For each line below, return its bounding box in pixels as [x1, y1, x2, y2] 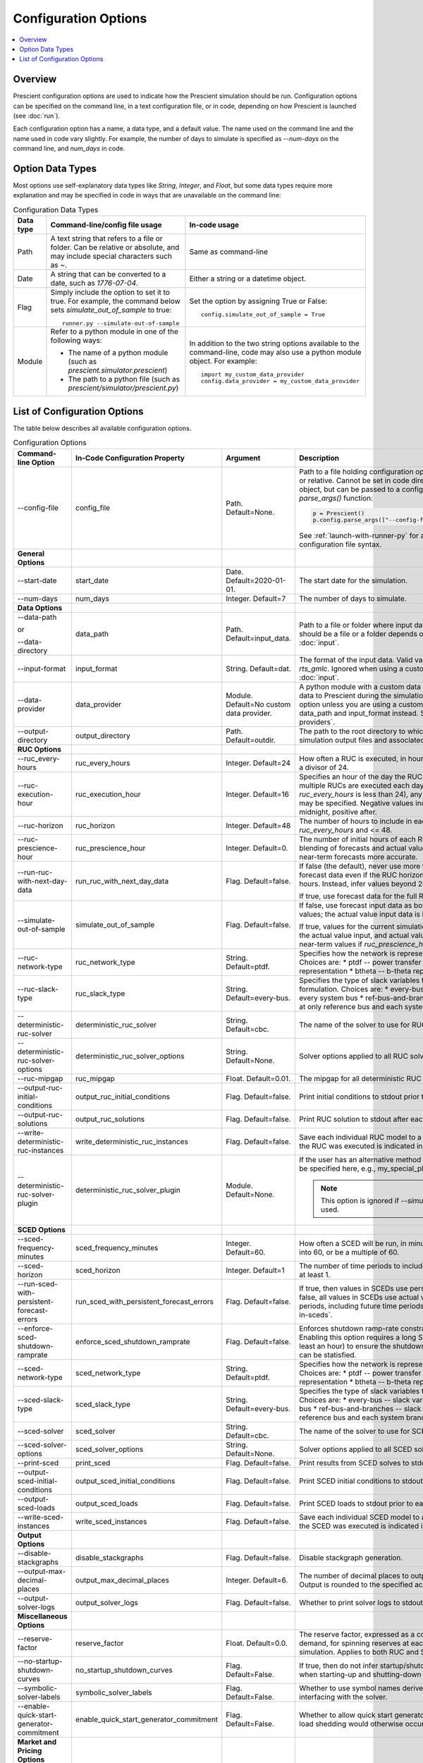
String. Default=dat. [226, 664, 292, 673]
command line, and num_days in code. [13, 145, 125, 153]
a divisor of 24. [299, 762, 349, 772]
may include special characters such [50, 251, 173, 261]
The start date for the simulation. [299, 575, 408, 585]
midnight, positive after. [299, 807, 377, 817]
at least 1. [299, 1270, 331, 1280]
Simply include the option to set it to [50, 288, 171, 298]
